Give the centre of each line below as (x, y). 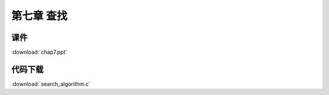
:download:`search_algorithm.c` (51, 84)
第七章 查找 (39, 16)
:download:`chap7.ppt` (39, 52)
